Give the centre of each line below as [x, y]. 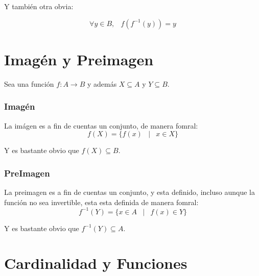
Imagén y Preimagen [79, 59]
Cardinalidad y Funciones [96, 263]
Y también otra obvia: [39, 6]
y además [102, 83]
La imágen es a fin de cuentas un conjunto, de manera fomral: [101, 125]
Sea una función [29, 83]
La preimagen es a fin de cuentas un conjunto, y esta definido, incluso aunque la [129, 192]
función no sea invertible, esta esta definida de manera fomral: [101, 202]
